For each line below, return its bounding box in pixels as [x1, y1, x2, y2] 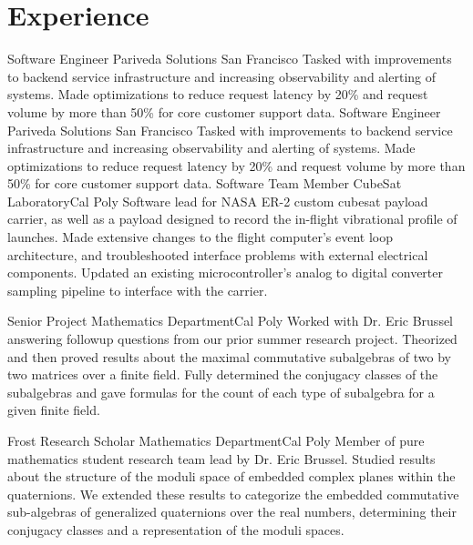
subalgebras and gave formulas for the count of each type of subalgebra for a [7, 382, 435, 401]
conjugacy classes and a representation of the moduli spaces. [7, 520, 344, 539]
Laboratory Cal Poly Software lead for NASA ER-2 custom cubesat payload [7, 191, 428, 210]
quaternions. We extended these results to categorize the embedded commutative [7, 484, 459, 503]
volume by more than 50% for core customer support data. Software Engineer [7, 102, 441, 121]
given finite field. [7, 400, 100, 419]
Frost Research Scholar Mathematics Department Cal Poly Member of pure [7, 431, 425, 449]
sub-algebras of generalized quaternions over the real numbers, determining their [7, 502, 457, 521]
